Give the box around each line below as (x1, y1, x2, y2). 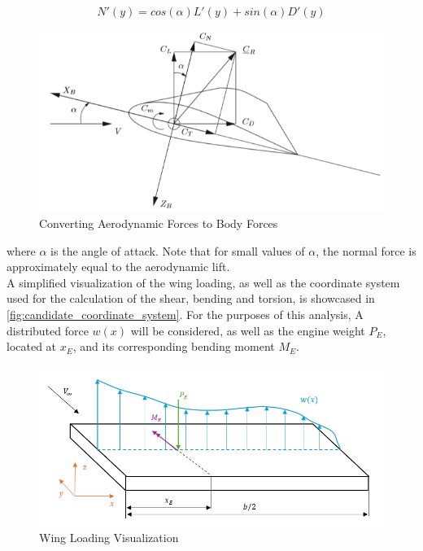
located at (7, 338, 57, 355)
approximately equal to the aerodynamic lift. (7, 258, 230, 275)
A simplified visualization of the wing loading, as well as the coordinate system (7, 273, 400, 291)
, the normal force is (316, 242, 416, 259)
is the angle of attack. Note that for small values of (50, 242, 305, 259)
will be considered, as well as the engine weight (130, 321, 365, 339)
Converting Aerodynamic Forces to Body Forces (39, 215, 278, 232)
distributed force (7, 321, 89, 339)
